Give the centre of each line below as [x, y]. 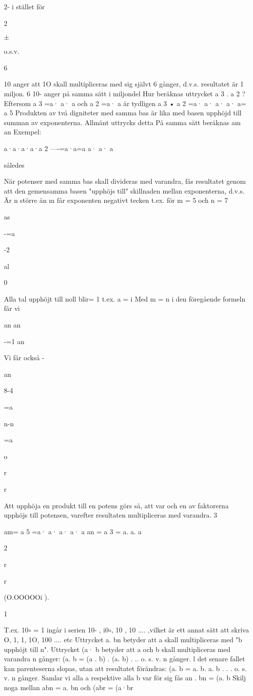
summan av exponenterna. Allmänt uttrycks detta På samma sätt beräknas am [122, 122]
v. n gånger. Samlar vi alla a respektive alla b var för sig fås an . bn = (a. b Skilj [125, 678]
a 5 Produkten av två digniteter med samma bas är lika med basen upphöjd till [123, 113]
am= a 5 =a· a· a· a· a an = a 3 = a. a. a [73, 531]
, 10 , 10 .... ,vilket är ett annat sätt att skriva [180, 630]
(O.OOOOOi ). [27, 597]
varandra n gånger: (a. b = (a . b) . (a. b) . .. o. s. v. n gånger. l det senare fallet [125, 659]
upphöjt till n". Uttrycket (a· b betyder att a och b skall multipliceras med [117, 649]
